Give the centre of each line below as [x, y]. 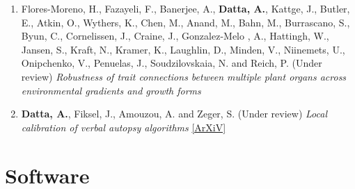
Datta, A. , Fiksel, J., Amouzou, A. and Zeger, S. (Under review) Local [174, 114]
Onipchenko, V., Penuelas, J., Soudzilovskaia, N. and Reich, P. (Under [172, 63]
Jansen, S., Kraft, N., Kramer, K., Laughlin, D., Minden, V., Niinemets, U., [183, 49]
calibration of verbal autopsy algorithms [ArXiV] [124, 127]
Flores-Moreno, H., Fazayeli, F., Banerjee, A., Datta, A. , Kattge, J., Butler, [186, 8]
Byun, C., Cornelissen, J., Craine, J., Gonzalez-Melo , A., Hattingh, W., [175, 36]
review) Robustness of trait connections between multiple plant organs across [184, 76]
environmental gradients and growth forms [111, 90]
